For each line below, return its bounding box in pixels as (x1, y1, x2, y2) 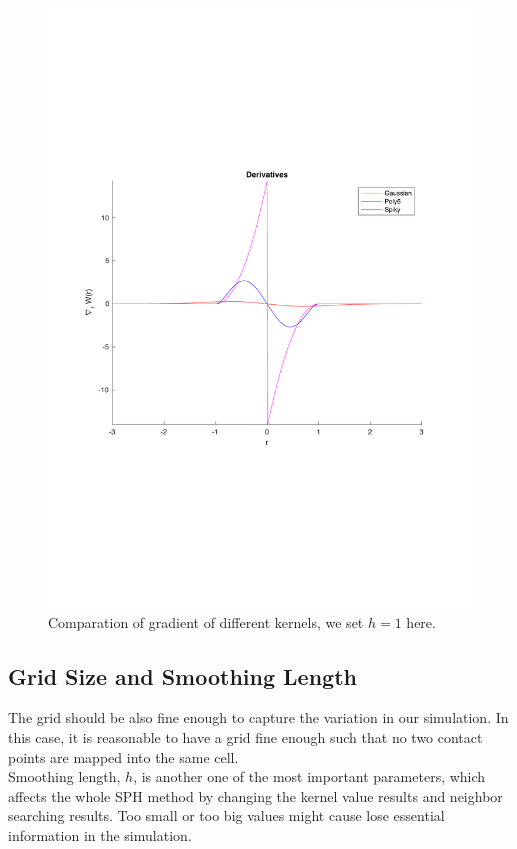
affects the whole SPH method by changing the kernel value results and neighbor (8, 785, 503, 806)
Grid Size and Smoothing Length (8, 660, 357, 691)
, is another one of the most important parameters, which (133, 766, 486, 787)
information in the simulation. (8, 824, 192, 845)
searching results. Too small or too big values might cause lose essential (8, 805, 445, 826)
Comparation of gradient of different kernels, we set (48, 611, 364, 632)
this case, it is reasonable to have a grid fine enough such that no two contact (8, 726, 483, 747)
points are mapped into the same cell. (8, 746, 239, 767)
